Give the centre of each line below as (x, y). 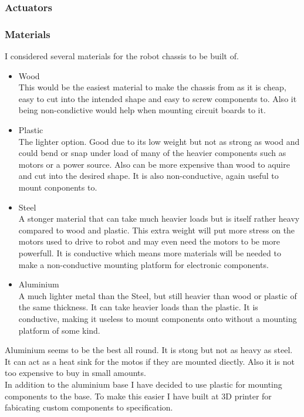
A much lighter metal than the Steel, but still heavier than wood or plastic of (158, 295)
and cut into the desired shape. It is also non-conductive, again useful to (148, 176)
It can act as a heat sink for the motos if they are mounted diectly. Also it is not (150, 361)
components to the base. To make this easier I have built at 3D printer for (138, 396)
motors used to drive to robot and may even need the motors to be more (149, 241)
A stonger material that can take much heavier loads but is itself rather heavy (159, 218)
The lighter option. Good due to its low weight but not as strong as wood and (159, 141)
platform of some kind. (59, 330)
